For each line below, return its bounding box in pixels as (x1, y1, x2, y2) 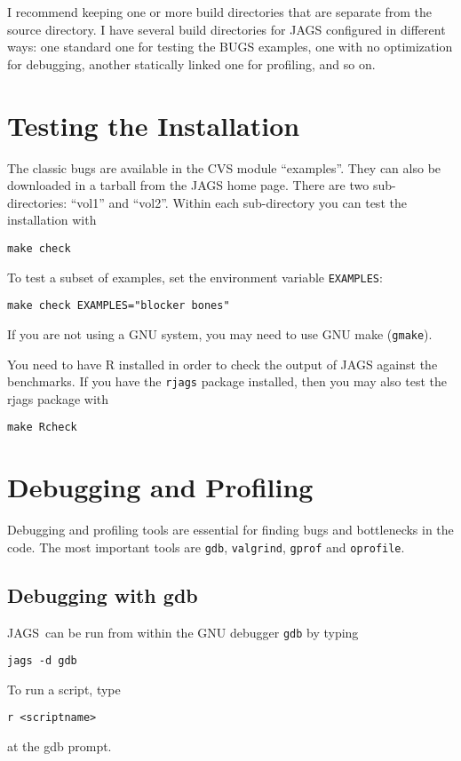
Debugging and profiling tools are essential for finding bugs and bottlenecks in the (7, 520, 454, 539)
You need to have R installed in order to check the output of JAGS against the (7, 354, 438, 373)
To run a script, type (7, 679, 121, 698)
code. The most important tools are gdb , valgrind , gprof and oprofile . (7, 537, 405, 556)
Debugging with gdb (7, 581, 198, 608)
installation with (7, 210, 97, 229)
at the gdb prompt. (7, 737, 112, 756)
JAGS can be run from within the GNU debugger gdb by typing (7, 622, 359, 641)
